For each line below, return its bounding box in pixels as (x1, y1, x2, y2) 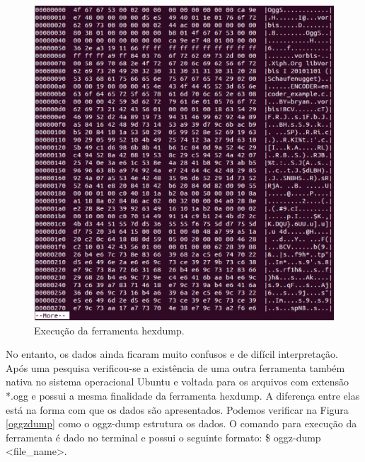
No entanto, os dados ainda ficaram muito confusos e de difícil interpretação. (6, 346, 338, 361)
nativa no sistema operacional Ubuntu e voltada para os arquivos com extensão (6, 374, 349, 389)
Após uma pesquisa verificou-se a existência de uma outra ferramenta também (6, 360, 345, 375)
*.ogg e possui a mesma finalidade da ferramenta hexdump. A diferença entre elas (6, 388, 360, 402)
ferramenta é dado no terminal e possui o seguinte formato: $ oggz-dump (6, 429, 321, 444)
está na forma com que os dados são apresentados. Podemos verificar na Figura (6, 402, 349, 417)
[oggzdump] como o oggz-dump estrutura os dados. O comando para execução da (6, 416, 357, 431)
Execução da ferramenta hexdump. (34, 322, 185, 337)
